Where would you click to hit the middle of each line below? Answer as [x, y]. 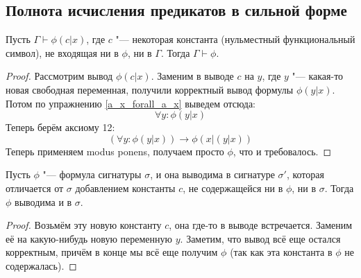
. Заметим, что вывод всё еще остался [260, 238]
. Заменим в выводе [192, 76]
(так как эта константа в [281, 252]
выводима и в [43, 201]
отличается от [35, 188]
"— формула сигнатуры [92, 174]
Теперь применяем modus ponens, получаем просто [115, 151]
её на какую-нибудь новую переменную [89, 238]
